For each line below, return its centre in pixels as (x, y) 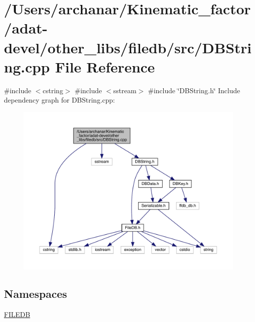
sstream (125, 90)
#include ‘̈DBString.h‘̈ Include (194, 90)
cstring (53, 90)
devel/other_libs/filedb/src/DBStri (128, 47)
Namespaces (36, 294)
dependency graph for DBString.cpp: (59, 100)
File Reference (105, 66)
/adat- (26, 28)
